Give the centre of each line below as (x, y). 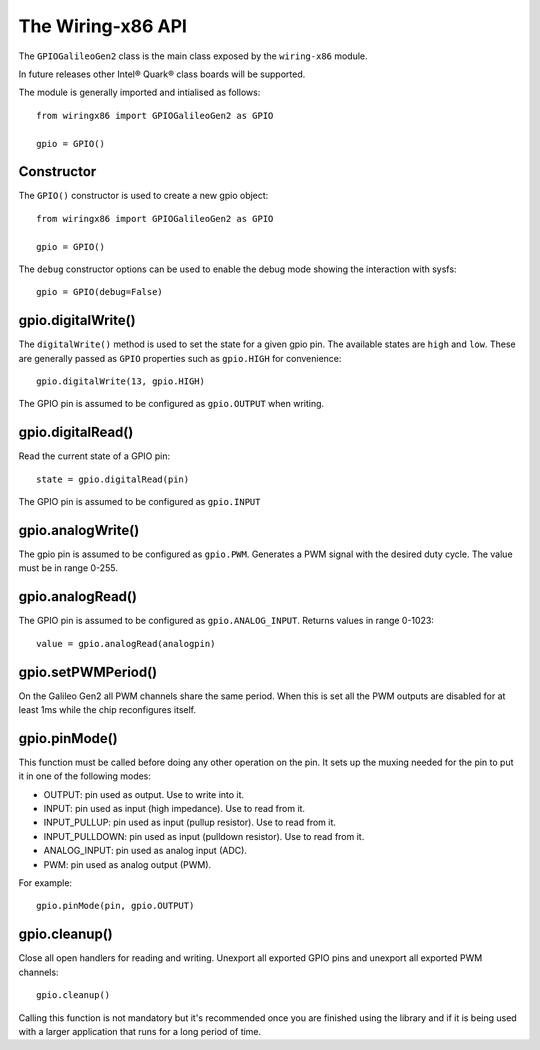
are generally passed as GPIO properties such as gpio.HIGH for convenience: (180, 358)
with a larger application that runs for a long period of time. (140, 1031)
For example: (45, 883)
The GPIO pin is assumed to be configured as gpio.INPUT (139, 502)
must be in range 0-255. (68, 568)
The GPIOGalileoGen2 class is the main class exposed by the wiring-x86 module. (193, 56)
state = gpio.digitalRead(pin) (113, 479)
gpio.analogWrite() (79, 530)
